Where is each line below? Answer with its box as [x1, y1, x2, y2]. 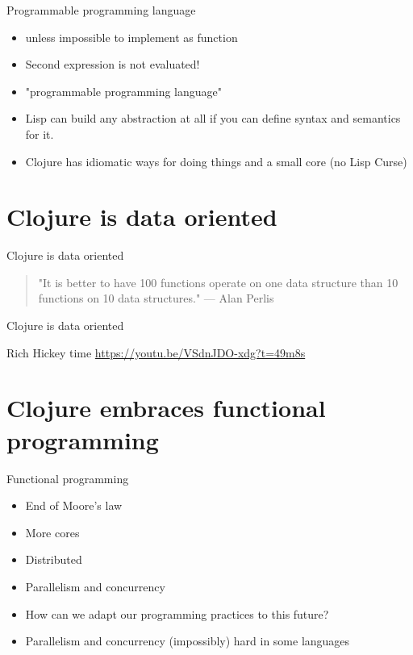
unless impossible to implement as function [25, 28, 238, 45]
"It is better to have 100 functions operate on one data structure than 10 [38, 273, 398, 290]
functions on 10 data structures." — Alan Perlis [38, 290, 274, 307]
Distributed [25, 551, 82, 568]
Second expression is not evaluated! [25, 56, 200, 73]
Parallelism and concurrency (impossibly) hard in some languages [25, 632, 350, 649]
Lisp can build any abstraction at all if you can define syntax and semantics [25, 110, 401, 127]
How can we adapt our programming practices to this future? [25, 605, 329, 622]
